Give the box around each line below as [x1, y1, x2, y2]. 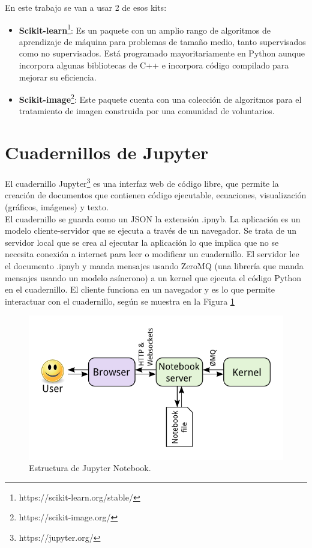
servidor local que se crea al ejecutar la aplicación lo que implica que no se [5, 236, 279, 248]
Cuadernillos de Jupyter [5, 140, 209, 165]
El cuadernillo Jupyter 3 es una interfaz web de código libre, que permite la [5, 175, 279, 189]
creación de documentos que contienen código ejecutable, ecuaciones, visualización [5, 189, 307, 201]
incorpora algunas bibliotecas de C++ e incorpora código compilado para [19, 59, 289, 72]
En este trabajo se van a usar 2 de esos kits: [5, 1, 167, 13]
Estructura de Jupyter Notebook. [29, 461, 151, 474]
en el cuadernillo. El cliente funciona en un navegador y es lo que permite [5, 283, 275, 296]
